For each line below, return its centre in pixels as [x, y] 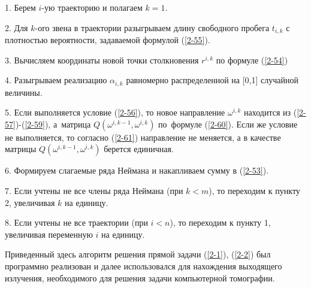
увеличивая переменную [49, 234]
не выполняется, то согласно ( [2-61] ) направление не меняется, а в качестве [143, 137]
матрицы [21, 149]
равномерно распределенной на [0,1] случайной [212, 80]
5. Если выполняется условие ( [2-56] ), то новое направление [115, 112]
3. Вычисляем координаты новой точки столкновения [102, 60]
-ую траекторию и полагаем [92, 7]
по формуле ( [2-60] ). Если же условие [228, 124]
